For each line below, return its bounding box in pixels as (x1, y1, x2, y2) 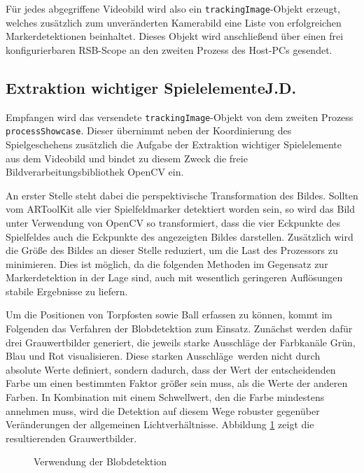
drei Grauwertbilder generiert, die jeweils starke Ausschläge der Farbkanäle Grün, (6, 334, 356, 349)
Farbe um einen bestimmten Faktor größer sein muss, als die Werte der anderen (6, 376, 348, 390)
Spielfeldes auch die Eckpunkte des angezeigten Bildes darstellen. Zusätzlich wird (6, 229, 353, 243)
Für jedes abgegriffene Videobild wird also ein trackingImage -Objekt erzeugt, (6, 1, 340, 15)
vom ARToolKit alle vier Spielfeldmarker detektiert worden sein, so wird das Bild (6, 202, 356, 216)
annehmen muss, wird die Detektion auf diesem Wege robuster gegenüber (6, 403, 320, 418)
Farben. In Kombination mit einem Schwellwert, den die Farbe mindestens (6, 390, 325, 404)
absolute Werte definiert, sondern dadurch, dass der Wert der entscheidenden (6, 362, 336, 376)
